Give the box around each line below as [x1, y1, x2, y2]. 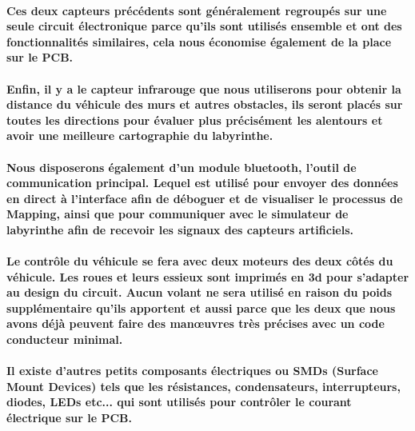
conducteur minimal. [6, 331, 123, 348]
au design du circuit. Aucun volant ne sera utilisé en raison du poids [6, 284, 393, 301]
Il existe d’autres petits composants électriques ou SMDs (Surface [6, 362, 378, 379]
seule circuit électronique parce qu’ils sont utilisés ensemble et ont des [6, 18, 402, 34]
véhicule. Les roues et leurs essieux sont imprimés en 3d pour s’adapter [6, 268, 409, 285]
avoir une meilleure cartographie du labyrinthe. [6, 127, 273, 144]
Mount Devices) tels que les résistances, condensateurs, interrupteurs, [6, 377, 401, 394]
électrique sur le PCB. [6, 409, 132, 426]
